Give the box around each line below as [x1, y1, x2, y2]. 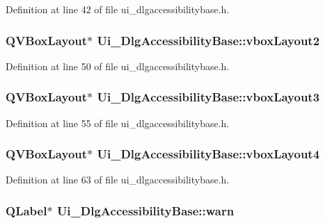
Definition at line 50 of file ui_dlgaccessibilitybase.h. [6, 58, 230, 73]
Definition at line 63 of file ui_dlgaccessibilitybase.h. [6, 172, 230, 187]
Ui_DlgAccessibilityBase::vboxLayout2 [97, 31, 320, 49]
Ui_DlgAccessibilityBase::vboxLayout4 [97, 145, 320, 163]
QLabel [6, 201, 47, 219]
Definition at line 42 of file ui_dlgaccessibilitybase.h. [6, 2, 230, 16]
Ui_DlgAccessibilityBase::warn [56, 201, 235, 219]
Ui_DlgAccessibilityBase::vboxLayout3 [97, 88, 320, 106]
